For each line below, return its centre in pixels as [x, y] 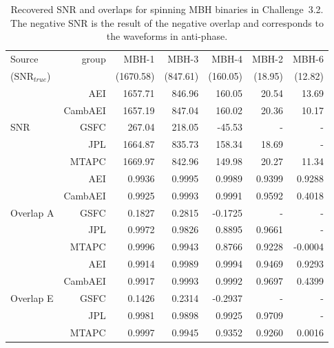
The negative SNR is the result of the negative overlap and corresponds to [167, 22]
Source [24, 59]
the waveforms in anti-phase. [167, 36]
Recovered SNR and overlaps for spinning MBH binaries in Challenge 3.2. [167, 9]
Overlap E [32, 297]
